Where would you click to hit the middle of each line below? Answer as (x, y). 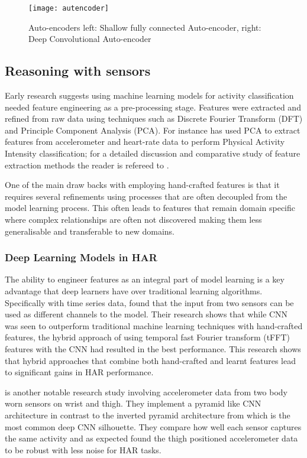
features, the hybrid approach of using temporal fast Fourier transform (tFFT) (147, 337)
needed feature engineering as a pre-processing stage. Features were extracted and (153, 107)
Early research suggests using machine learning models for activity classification (149, 95)
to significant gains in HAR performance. (79, 372)
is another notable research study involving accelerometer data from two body (146, 392)
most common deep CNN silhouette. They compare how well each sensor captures (153, 426)
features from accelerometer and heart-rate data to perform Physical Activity (145, 142)
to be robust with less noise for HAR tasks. (83, 449)
